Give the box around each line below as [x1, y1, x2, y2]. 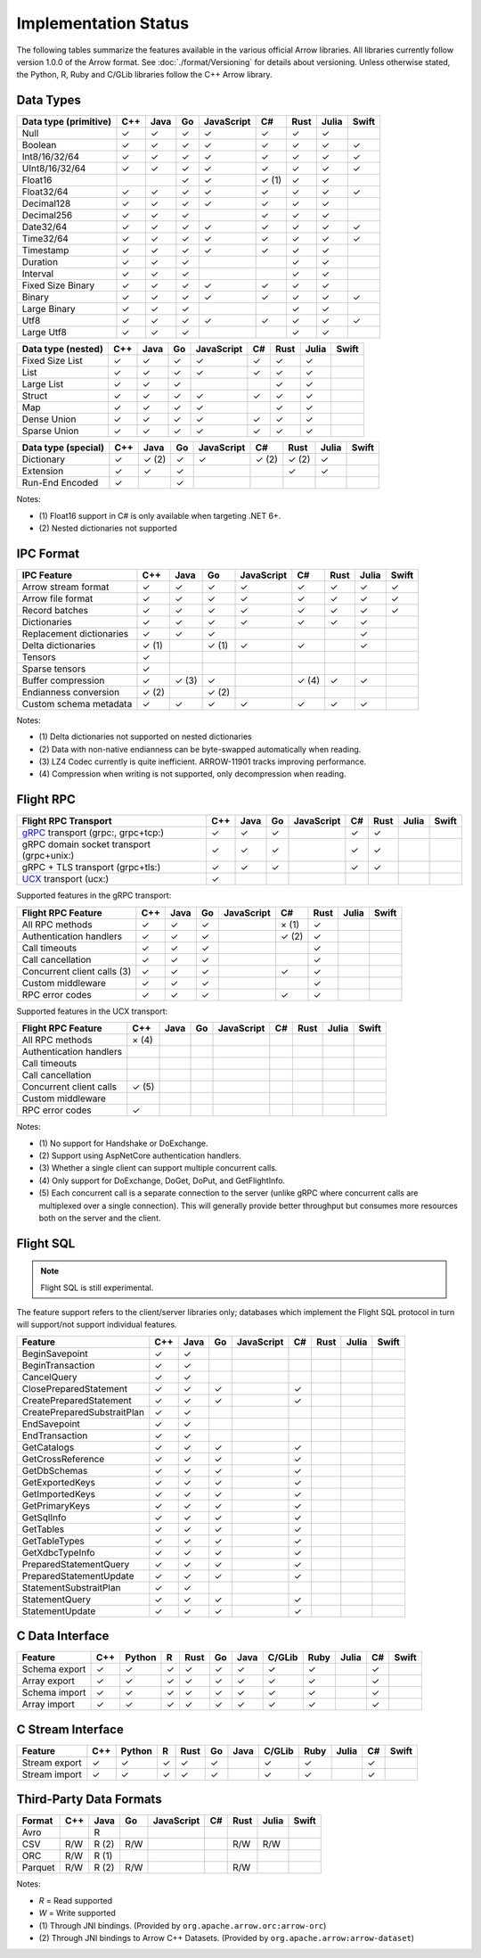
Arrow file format [21, 592, 94, 605]
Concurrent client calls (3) [21, 965, 132, 977]
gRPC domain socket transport [21, 838, 151, 851]
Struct [21, 390, 48, 402]
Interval [21, 267, 53, 280]
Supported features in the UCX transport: [16, 1006, 168, 1016]
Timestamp [21, 244, 69, 257]
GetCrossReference [21, 1452, 105, 1465]
